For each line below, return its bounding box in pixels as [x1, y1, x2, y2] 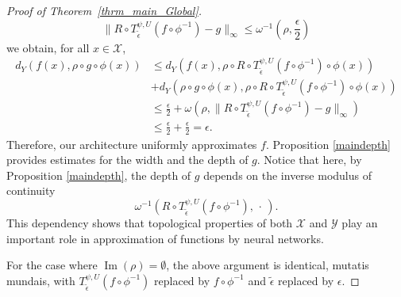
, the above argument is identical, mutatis [166, 257, 369, 273]
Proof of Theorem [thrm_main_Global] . [6, 2, 202, 18]
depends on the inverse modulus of [203, 166, 372, 183]
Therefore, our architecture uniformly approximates [6, 135, 257, 152]
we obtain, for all [6, 39, 90, 55]
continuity [6, 182, 56, 199]
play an [341, 215, 378, 231]
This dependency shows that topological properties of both [6, 215, 293, 231]
